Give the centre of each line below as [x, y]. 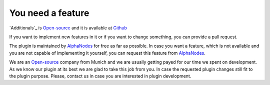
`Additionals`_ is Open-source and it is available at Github [68, 28]
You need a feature [49, 13]
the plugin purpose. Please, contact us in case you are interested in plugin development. [100, 76]
